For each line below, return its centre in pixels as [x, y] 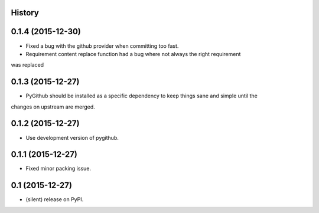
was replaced [27, 65]
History [25, 13]
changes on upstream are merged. [53, 107]
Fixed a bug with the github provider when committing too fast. [102, 46]
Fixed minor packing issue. [58, 169]
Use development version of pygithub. [72, 137]
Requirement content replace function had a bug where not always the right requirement [133, 54]
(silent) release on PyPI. [55, 199]
